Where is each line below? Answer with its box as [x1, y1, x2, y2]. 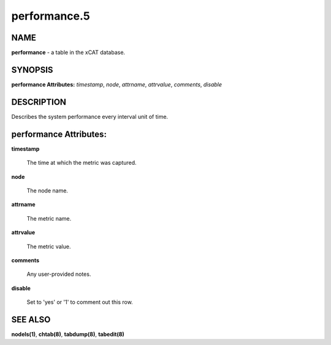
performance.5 [11, 9, 90, 23]
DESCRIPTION [11, 97, 67, 107]
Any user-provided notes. [26, 270, 91, 278]
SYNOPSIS [11, 64, 53, 75]
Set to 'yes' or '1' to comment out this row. [26, 298, 133, 306]
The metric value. [26, 243, 71, 250]
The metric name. [26, 214, 72, 222]
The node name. [26, 187, 69, 194]
